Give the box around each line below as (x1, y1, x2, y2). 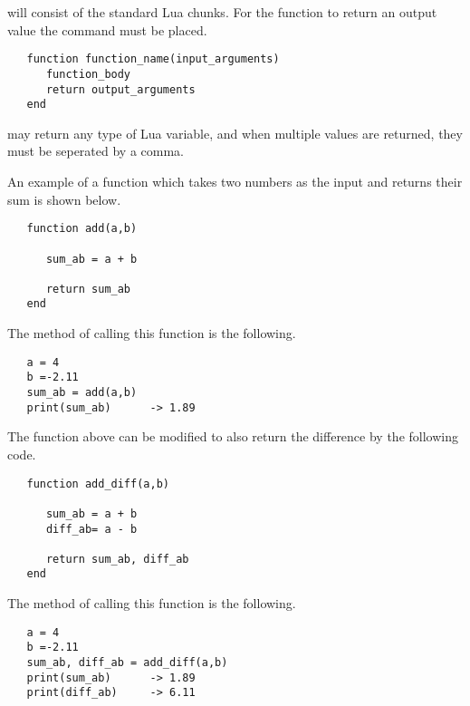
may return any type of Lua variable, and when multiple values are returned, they (7, 123, 463, 142)
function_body (45, 67, 131, 81)
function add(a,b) (26, 222, 138, 236)
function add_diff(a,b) (26, 477, 169, 490)
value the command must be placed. (7, 20, 207, 39)
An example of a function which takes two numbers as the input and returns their (7, 172, 463, 190)
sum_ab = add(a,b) (26, 386, 138, 400)
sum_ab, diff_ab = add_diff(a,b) (26, 656, 228, 670)
